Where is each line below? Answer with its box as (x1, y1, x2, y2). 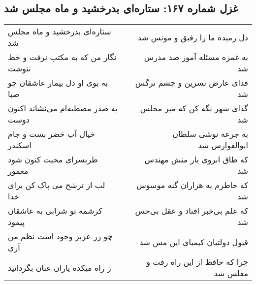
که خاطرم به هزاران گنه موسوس (136, 179, 248, 191)
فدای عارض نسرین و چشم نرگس (135, 77, 248, 89)
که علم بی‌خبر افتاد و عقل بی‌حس (135, 205, 248, 217)
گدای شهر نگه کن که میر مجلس (140, 102, 248, 114)
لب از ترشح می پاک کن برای (8, 179, 105, 191)
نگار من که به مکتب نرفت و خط (8, 51, 117, 63)
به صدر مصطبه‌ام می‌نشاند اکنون (8, 102, 118, 114)
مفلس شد (214, 267, 248, 279)
